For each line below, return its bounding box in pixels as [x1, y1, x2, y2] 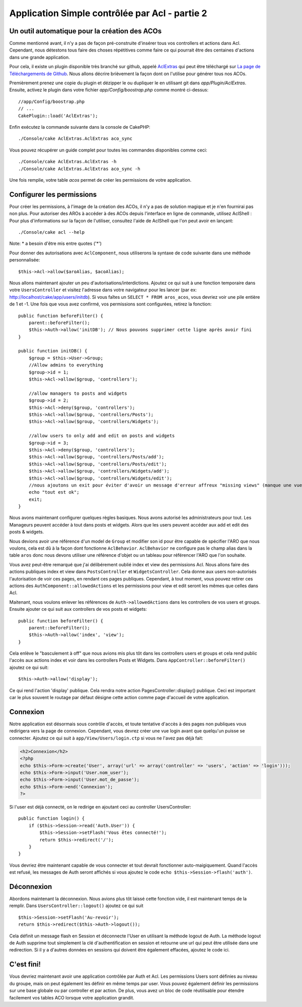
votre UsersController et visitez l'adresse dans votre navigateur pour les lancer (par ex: [9, 287, 197, 293]
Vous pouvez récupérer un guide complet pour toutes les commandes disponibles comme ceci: [9, 147, 207, 153]
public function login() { [18, 816, 85, 821]
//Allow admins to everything [28, 362, 103, 368]
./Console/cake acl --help [18, 230, 85, 235]
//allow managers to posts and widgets [28, 390, 127, 396]
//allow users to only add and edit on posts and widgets [28, 433, 175, 439]
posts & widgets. [9, 529, 44, 535]
